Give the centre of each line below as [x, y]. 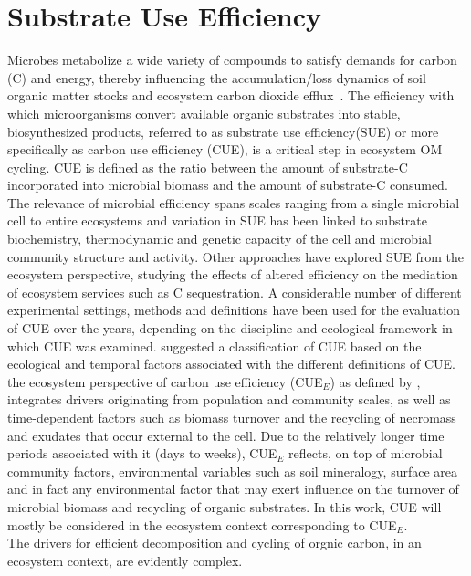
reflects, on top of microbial [366, 453]
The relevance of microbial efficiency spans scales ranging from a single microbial [234, 202]
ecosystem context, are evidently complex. [125, 560]
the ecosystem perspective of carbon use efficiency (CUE [165, 381]
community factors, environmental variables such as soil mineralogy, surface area [233, 471]
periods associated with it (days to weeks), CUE [142, 453]
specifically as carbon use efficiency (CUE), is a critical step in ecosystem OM [225, 149]
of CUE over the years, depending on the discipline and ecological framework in [230, 328]
